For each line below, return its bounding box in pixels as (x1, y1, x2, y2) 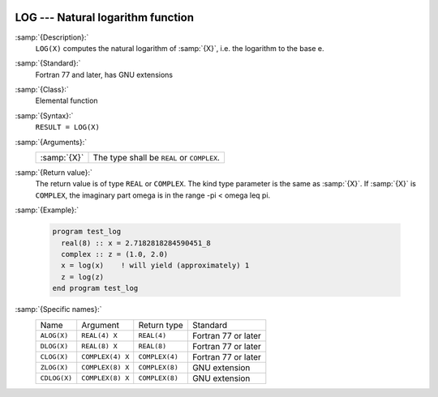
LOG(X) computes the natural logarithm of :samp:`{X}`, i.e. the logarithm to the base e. (35, 43, 324, 53)
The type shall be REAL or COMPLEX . (92, 152, 221, 164)
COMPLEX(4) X (81, 352, 130, 361)
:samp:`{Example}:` (15, 205, 79, 215)
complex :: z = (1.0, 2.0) (61, 250, 169, 258)
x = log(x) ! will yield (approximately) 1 (61, 261, 250, 271)
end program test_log (52, 284, 139, 293)
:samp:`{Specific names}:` (15, 305, 102, 314)
